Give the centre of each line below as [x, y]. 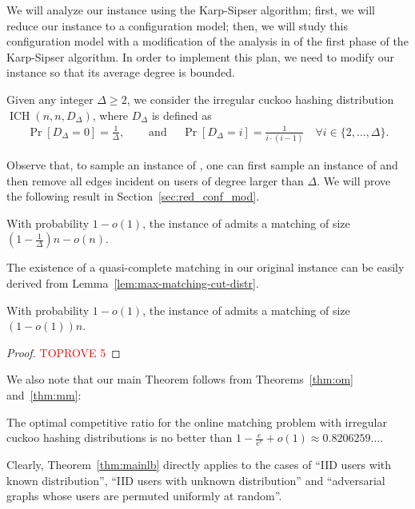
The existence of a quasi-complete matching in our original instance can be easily [206, 267]
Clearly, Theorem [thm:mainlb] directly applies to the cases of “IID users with [199, 464]
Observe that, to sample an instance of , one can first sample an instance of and [202, 165]
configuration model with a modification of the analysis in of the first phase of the [207, 41]
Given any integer [50, 99]
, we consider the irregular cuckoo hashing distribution [260, 99]
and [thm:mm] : [44, 394]
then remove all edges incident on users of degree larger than [155, 180]
